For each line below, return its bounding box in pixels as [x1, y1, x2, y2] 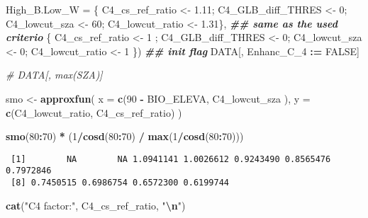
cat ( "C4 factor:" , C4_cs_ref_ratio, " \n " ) [6, 197, 186, 212]
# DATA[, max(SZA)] [6, 67, 103, 82]
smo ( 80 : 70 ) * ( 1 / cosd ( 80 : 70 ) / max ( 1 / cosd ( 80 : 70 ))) [6, 129, 244, 144]
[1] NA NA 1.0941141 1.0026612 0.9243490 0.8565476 [11, 154, 331, 164]
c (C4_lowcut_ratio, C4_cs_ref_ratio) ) [6, 105, 182, 120]
